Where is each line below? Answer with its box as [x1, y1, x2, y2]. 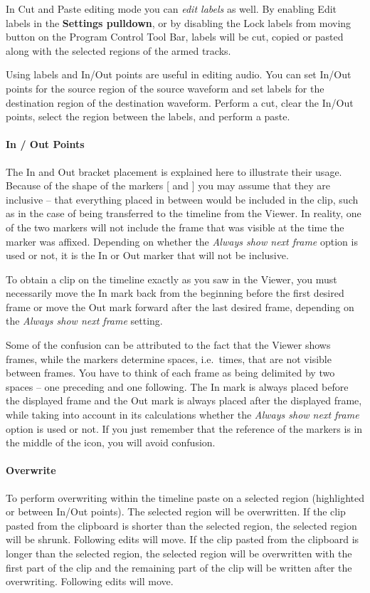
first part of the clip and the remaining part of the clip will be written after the [6, 560, 352, 574]
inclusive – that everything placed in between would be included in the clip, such [6, 191, 359, 206]
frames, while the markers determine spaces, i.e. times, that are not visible [6, 351, 332, 366]
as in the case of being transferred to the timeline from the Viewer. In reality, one [6, 206, 361, 221]
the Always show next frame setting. [6, 313, 163, 328]
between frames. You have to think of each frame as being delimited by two [6, 365, 335, 380]
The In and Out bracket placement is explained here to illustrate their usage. [6, 164, 342, 179]
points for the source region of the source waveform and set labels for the [6, 80, 324, 95]
